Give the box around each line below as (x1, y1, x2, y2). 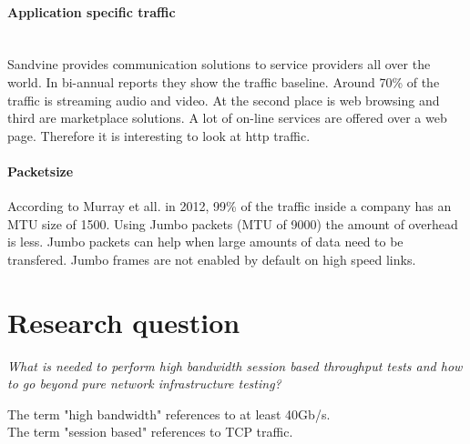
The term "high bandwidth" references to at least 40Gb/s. (7, 404, 331, 423)
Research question (7, 303, 240, 340)
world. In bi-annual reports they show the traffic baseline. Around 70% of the (7, 72, 440, 91)
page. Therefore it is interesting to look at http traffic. (7, 126, 311, 145)
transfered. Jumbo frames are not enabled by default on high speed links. (7, 249, 416, 268)
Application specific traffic (7, 2, 176, 21)
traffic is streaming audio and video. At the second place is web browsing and (7, 90, 440, 109)
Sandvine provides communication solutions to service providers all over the (7, 55, 431, 74)
